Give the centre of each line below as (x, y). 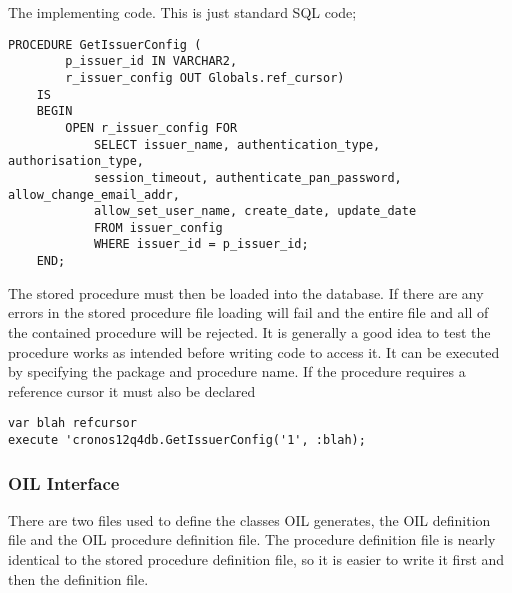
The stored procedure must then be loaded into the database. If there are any (246, 292)
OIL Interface (64, 482)
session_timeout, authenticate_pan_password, (247, 177)
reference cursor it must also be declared (132, 390)
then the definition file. (78, 578)
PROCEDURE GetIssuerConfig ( (105, 44)
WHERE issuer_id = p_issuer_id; (201, 244)
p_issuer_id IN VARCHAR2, (151, 61)
